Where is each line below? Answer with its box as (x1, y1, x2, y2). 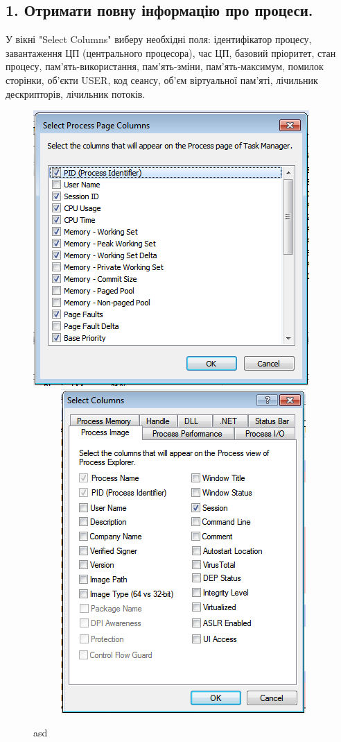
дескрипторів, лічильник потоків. (6, 86, 146, 101)
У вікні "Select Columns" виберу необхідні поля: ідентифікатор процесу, (6, 32, 312, 47)
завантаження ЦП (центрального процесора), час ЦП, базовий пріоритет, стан (6, 45, 336, 60)
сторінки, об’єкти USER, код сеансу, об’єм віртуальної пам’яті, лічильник (6, 72, 318, 87)
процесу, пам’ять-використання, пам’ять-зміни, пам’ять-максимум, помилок (6, 59, 324, 74)
